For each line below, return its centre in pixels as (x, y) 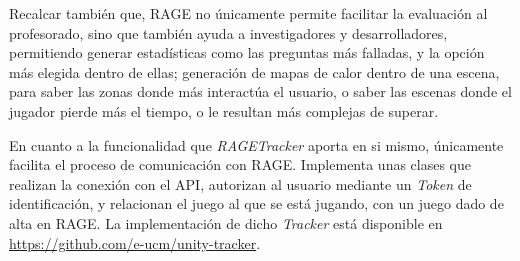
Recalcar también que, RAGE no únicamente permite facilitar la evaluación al (248, 13)
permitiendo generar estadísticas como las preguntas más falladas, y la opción (247, 52)
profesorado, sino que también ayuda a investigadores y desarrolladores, (228, 32)
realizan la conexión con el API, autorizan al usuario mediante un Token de (240, 183)
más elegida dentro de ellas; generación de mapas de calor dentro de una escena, (254, 71)
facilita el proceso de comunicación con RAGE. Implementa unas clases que (240, 164)
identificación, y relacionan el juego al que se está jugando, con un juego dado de (256, 203)
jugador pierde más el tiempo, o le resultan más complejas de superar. (224, 110)
